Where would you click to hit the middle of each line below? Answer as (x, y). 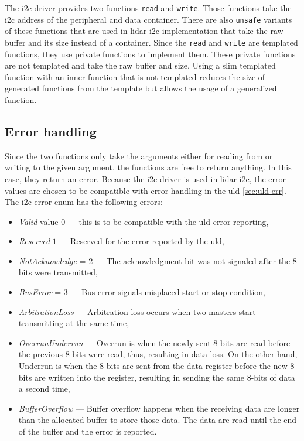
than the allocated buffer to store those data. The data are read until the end (158, 420)
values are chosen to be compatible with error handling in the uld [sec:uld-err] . (146, 190)
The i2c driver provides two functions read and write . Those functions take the (148, 8)
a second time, (44, 389)
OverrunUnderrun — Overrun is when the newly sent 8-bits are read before (154, 342)
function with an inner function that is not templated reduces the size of (135, 76)
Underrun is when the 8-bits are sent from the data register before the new (153, 366)
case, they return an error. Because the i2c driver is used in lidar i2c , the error (146, 178)
